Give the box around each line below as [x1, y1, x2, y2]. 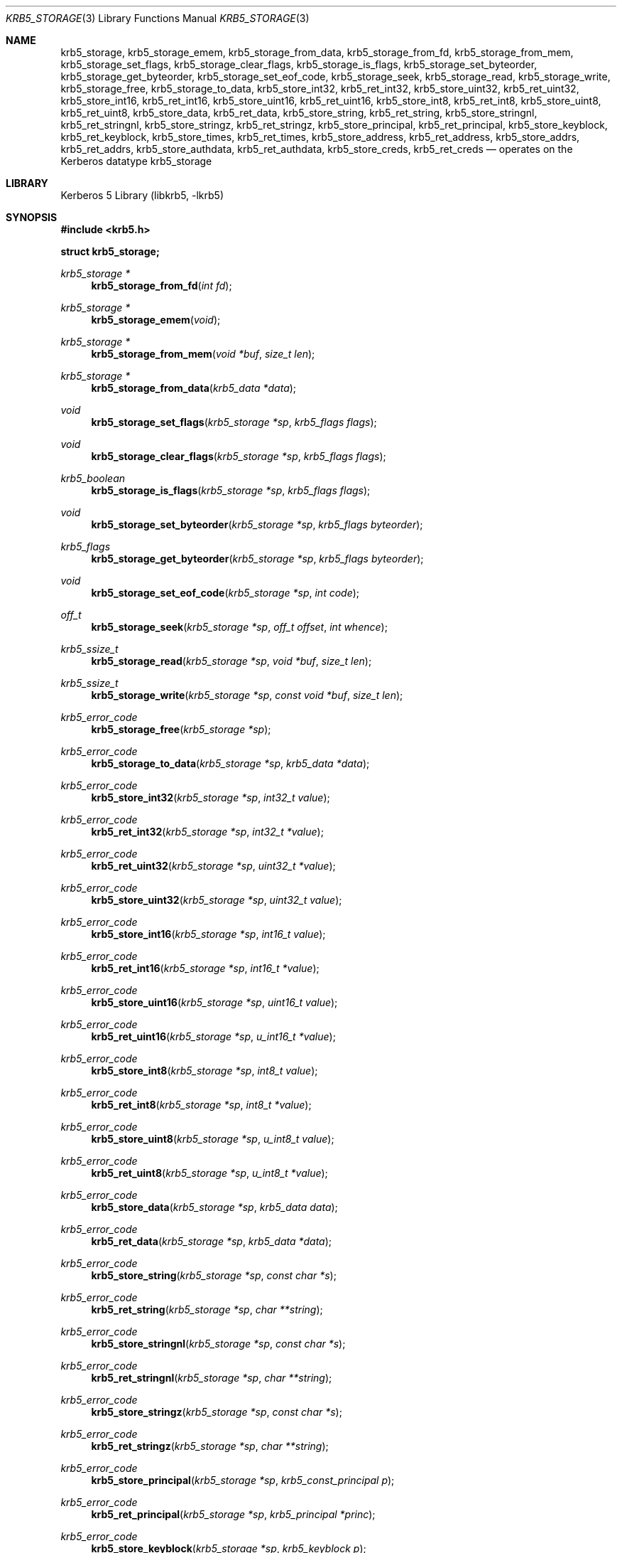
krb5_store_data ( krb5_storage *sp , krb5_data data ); [91, 1201, 338, 1213]
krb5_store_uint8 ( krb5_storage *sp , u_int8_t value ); [91, 1133, 334, 1145]
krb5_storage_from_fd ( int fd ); [91, 279, 232, 292]
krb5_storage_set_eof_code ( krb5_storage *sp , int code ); [91, 587, 360, 599]
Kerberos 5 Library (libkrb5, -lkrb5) [60, 189, 224, 201]
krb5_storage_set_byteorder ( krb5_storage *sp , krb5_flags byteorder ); [91, 518, 423, 530]
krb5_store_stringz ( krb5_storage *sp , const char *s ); [91, 1406, 342, 1418]
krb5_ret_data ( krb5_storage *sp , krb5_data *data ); [91, 1235, 332, 1247]
